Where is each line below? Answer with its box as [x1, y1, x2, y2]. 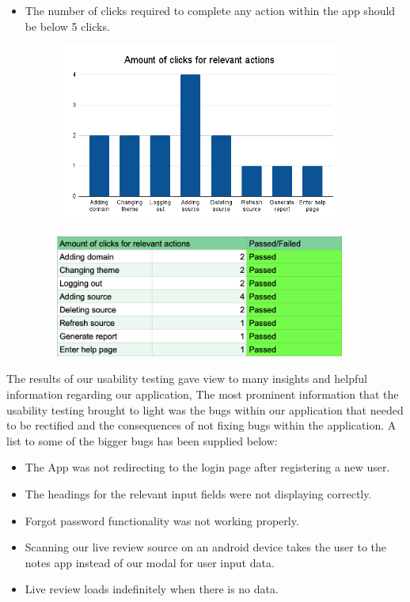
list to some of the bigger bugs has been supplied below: [6, 432, 278, 449]
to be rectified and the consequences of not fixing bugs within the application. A [6, 417, 397, 434]
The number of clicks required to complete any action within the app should [25, 2, 396, 18]
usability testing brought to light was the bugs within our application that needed [6, 401, 404, 418]
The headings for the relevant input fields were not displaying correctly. [25, 485, 372, 502]
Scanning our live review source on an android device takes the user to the [25, 539, 386, 555]
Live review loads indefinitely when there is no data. [25, 581, 279, 597]
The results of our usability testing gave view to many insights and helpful [6, 370, 367, 387]
